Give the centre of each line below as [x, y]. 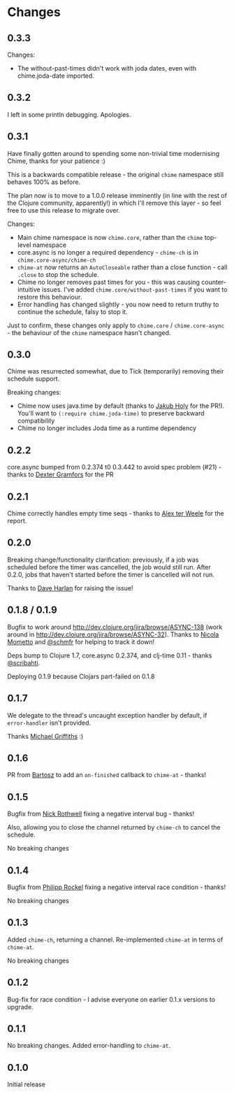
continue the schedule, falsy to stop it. [72, 311]
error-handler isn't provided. [49, 723]
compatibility [36, 421]
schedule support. [34, 379]
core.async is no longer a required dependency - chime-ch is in [108, 252]
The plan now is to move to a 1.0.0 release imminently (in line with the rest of [117, 195]
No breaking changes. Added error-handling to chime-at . [89, 1046]
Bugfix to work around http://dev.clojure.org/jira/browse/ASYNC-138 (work [115, 627]
